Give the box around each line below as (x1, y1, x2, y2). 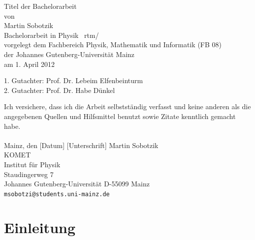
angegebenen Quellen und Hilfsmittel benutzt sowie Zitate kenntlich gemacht (4, 111, 236, 121)
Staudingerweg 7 (4, 169, 54, 179)
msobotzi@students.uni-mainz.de (4, 190, 110, 198)
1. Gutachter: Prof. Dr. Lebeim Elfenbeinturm (4, 75, 143, 86)
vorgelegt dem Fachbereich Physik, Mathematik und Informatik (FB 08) (4, 39, 222, 50)
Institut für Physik (4, 159, 61, 169)
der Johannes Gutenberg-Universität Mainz (4, 49, 135, 59)
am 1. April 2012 (4, 59, 55, 69)
